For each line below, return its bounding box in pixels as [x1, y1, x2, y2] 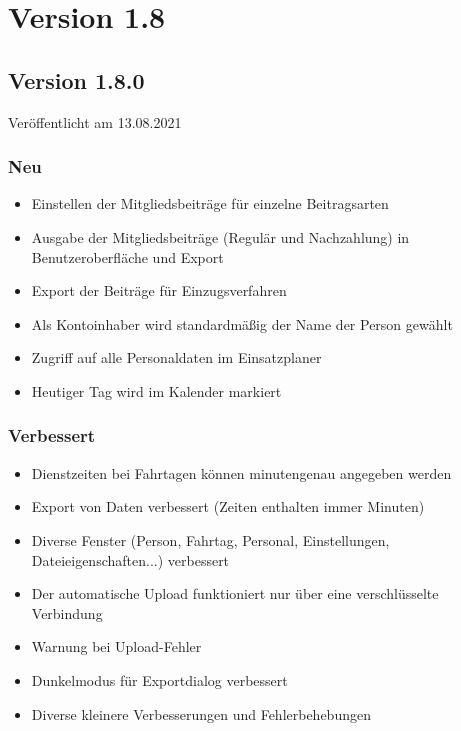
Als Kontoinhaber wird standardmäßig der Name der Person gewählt [31, 313, 453, 334]
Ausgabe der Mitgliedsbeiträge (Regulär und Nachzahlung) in [31, 226, 410, 247]
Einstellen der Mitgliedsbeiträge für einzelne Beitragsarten [31, 193, 389, 214]
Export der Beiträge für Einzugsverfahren [31, 280, 287, 301]
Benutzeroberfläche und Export [31, 246, 224, 267]
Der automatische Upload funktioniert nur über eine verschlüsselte [31, 583, 439, 604]
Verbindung [31, 602, 103, 623]
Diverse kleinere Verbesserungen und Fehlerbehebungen [31, 703, 371, 724]
